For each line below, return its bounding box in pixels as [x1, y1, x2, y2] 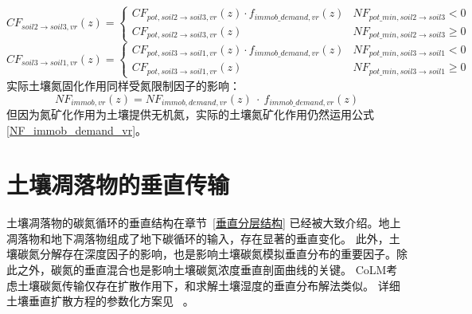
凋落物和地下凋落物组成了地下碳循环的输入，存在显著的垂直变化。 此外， [6, 230, 389, 246]
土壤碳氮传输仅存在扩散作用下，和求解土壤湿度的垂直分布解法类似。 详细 [17, 277, 400, 293]
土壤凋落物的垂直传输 [6, 168, 230, 201]
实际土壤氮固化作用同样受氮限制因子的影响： [6, 77, 240, 93]
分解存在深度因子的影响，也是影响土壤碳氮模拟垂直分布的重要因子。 [39, 245, 396, 262]
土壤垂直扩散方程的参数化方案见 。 [6, 292, 194, 309]
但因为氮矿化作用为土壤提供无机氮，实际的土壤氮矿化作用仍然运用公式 [6, 105, 374, 122]
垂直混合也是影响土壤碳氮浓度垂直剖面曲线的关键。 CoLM [84, 261, 387, 278]
